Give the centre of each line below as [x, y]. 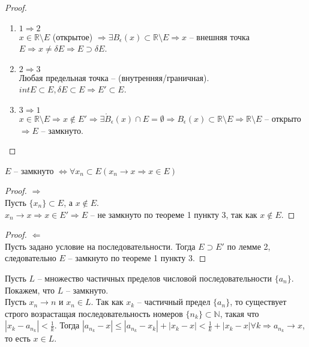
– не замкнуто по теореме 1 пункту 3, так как [174, 214]
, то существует [258, 302]
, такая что [239, 313]
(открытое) [73, 36]
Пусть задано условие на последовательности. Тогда [100, 246]
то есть [18, 338]
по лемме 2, [249, 246]
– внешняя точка [219, 36]
